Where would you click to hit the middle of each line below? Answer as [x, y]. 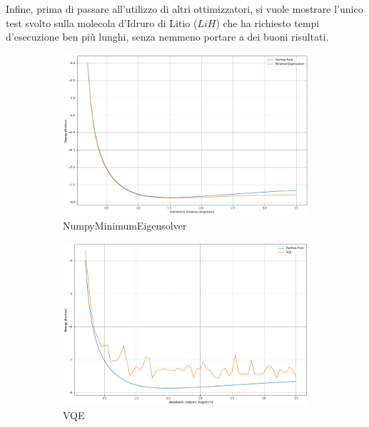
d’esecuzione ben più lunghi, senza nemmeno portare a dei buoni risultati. [167, 37]
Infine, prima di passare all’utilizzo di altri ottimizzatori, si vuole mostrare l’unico [184, 9]
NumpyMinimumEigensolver [125, 225]
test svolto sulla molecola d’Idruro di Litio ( [102, 22]
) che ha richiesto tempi [268, 22]
